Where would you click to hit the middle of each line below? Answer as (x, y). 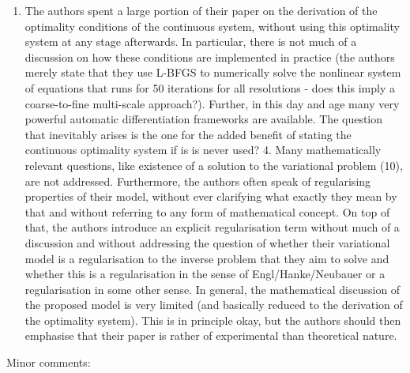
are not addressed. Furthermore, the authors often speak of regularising (198, 181)
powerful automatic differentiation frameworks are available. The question (204, 119)
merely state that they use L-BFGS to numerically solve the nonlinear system (213, 72)
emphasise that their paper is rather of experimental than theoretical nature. (211, 335)
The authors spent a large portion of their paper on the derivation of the (201, 10)
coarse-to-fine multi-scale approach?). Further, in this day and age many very (212, 103)
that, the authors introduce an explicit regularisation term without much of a (212, 227)
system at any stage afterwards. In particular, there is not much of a (191, 41)
